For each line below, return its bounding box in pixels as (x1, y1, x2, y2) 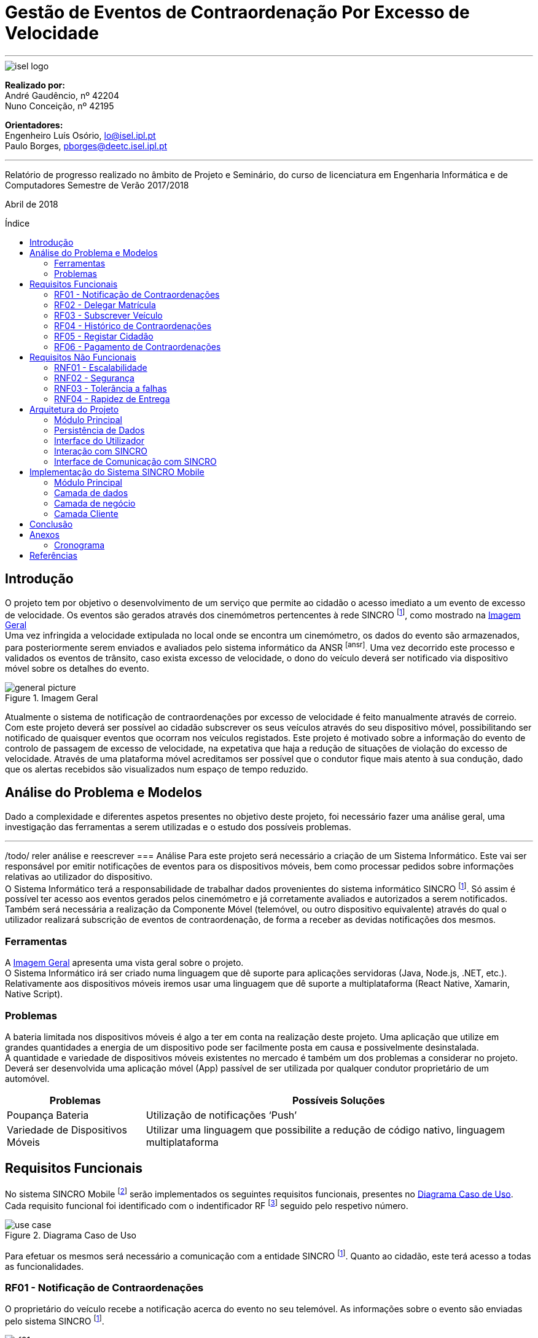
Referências (29, 550, 78, 561)
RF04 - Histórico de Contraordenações (54, 320, 212, 331)
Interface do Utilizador (54, 435, 144, 446)
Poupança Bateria (7, 1108, 89, 1121)
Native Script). (5, 989, 63, 1000)
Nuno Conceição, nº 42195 (5, 100, 114, 111)
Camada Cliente (54, 508, 119, 519)
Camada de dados (54, 487, 128, 498)
